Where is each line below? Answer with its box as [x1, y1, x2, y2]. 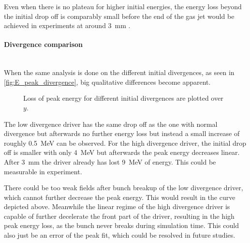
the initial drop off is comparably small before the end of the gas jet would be [4, 11, 235, 21]
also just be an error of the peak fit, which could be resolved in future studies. [4, 230, 235, 240]
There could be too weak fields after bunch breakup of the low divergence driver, [4, 182, 243, 193]
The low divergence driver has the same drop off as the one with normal [4, 119, 218, 129]
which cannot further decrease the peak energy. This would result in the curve [4, 192, 235, 202]
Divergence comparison [4, 39, 83, 49]
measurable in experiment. [4, 166, 82, 176]
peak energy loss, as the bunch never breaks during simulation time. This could [4, 220, 239, 230]
